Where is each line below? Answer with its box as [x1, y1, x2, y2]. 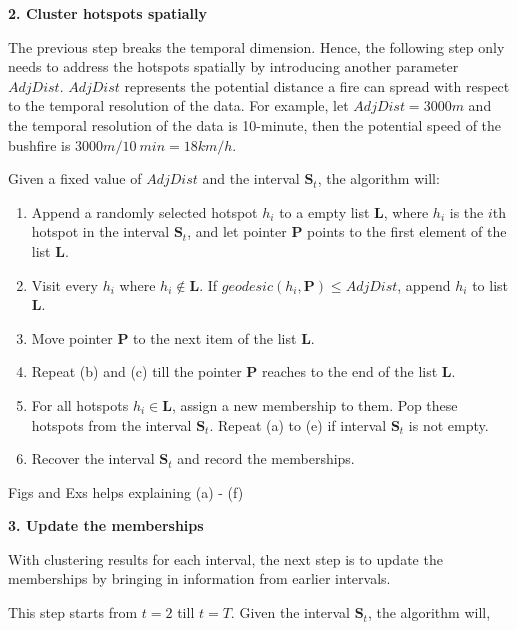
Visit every [31, 274, 99, 295]
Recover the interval [31, 448, 155, 469]
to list [472, 274, 509, 295]
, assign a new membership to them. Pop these [171, 394, 458, 415]
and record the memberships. [177, 448, 355, 469]
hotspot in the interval [31, 221, 170, 242]
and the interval [202, 168, 300, 189]
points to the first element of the [307, 221, 507, 242]
